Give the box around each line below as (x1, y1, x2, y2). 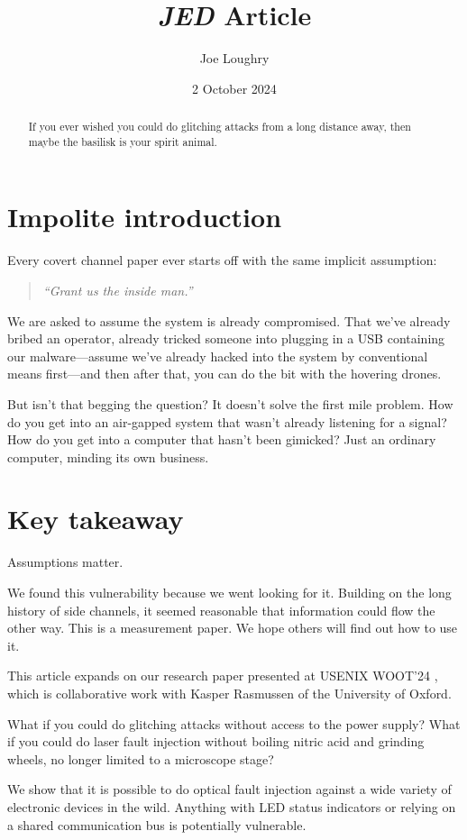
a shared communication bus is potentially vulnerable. (7, 815, 307, 834)
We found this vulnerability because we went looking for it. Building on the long (7, 583, 452, 602)
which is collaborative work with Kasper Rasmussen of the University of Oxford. (7, 683, 452, 702)
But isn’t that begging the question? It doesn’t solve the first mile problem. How (7, 394, 453, 413)
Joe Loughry (199, 49, 270, 68)
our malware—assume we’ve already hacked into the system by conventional (7, 346, 428, 365)
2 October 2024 (192, 78, 277, 97)
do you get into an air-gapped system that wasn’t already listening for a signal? (7, 412, 447, 431)
